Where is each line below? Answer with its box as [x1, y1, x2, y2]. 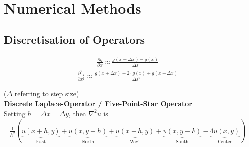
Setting [4, 108, 26, 118]
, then [68, 108, 86, 118]
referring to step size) [14, 88, 79, 99]
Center [218, 139, 232, 144]
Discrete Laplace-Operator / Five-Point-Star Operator [4, 98, 192, 109]
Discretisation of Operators [4, 31, 145, 47]
